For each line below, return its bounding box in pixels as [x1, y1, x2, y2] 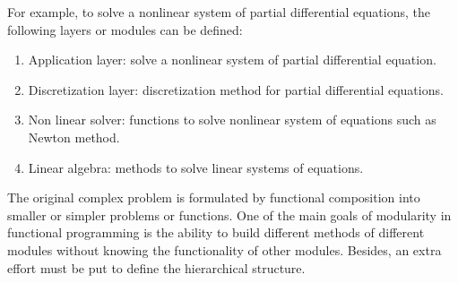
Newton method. [28, 127, 120, 146]
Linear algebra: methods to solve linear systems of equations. [28, 158, 364, 176]
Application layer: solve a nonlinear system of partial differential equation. [28, 50, 436, 69]
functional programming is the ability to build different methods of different [7, 223, 425, 242]
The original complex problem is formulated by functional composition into [7, 188, 420, 207]
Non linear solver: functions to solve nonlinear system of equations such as [28, 110, 436, 129]
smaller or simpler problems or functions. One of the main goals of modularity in [7, 205, 452, 224]
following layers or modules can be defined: [7, 20, 243, 39]
